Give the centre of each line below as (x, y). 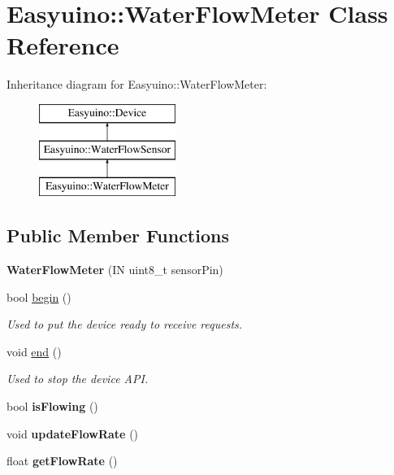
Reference (63, 45)
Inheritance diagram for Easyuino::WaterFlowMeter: (137, 84)
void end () (34, 351)
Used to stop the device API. (78, 379)
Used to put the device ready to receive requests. (125, 324)
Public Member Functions (118, 235)
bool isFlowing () (52, 406)
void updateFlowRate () (73, 433)
